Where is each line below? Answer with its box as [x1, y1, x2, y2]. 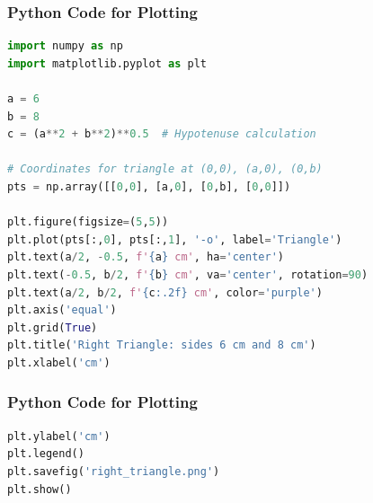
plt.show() [7, 482, 72, 496]
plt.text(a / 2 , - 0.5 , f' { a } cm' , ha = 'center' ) [7, 251, 284, 264]
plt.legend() [7, 447, 84, 461]
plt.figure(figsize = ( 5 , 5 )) [7, 216, 169, 229]
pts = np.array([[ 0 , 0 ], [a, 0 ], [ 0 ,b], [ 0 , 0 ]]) [7, 180, 291, 193]
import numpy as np [7, 40, 123, 53]
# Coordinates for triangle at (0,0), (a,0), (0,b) [7, 163, 323, 176]
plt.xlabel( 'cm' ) [7, 356, 111, 369]
